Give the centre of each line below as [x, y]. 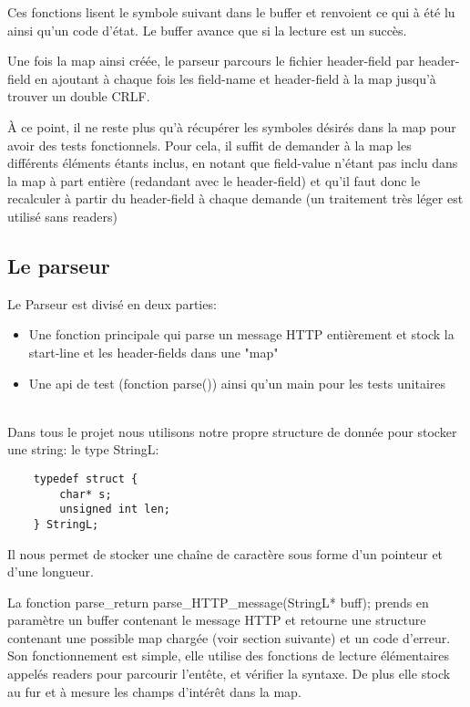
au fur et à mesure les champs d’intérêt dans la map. [154, 691]
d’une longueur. [51, 572]
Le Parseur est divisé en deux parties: [112, 303]
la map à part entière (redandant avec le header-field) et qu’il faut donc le [214, 180]
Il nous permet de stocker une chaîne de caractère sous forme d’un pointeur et [225, 553]
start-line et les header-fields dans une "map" [153, 352]
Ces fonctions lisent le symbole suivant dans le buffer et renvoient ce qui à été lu [231, 12]
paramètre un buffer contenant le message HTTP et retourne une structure [217, 620]
